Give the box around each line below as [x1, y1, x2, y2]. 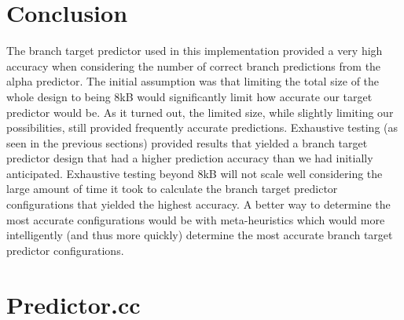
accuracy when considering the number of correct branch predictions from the [6, 57, 381, 74]
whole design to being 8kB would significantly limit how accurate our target [6, 88, 373, 104]
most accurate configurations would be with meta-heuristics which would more [6, 211, 385, 227]
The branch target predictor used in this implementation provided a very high [6, 42, 383, 59]
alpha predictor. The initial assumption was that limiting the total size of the [6, 73, 380, 89]
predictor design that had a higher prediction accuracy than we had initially [6, 150, 373, 166]
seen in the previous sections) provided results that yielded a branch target [6, 134, 368, 151]
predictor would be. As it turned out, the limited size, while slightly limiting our [6, 104, 394, 120]
